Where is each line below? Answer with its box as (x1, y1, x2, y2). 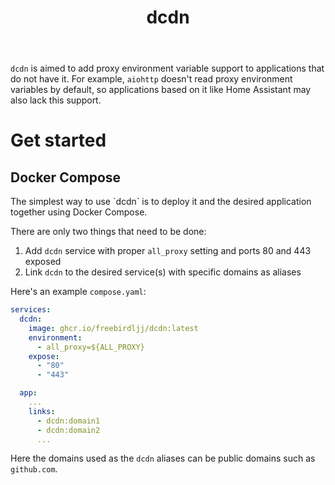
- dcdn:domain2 (36, 425, 101, 435)
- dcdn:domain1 (36, 416, 101, 426)
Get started (10, 129, 107, 152)
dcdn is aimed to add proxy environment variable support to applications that (10, 62, 325, 75)
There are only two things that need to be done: (10, 226, 207, 238)
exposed (24, 256, 62, 268)
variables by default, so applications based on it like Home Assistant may (10, 84, 312, 96)
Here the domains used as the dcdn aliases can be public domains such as (10, 452, 316, 465)
